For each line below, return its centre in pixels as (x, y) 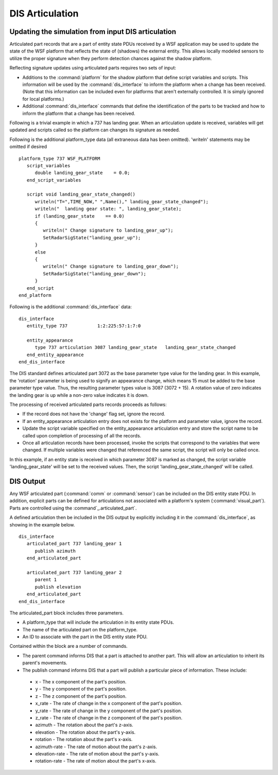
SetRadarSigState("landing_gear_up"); (92, 237)
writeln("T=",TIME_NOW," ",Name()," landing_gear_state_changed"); (122, 201)
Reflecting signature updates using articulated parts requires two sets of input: (93, 68)
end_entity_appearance (55, 355)
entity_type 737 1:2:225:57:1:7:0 (84, 326)
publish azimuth (55, 551)
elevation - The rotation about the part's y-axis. (85, 732)
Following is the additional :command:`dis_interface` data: (71, 307)
